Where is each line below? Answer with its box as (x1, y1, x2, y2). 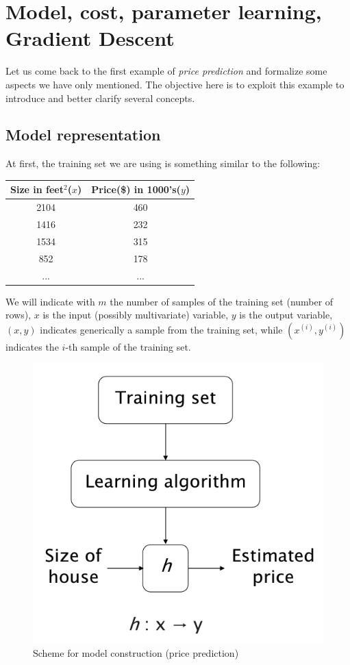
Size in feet (10, 182, 64, 197)
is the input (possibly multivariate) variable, (42, 308, 229, 322)
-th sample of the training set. (65, 339, 191, 353)
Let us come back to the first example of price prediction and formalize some (5, 64, 327, 78)
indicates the (5, 339, 59, 353)
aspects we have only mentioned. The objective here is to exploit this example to (5, 77, 345, 91)
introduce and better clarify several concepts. (5, 90, 195, 105)
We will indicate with (5, 294, 95, 308)
